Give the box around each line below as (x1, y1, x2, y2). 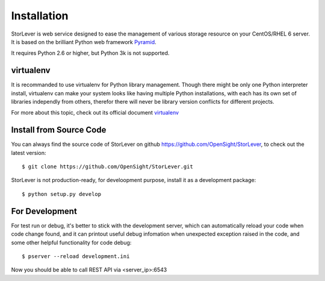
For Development (11, 206, 78, 216)
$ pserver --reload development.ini (22, 253, 130, 259)
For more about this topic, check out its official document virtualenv (11, 109, 179, 116)
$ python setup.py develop (22, 191, 102, 197)
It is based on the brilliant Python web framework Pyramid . (11, 38, 156, 45)
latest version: (11, 149, 46, 156)
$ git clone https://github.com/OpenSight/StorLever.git (22, 163, 194, 170)
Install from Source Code (11, 125, 107, 135)
